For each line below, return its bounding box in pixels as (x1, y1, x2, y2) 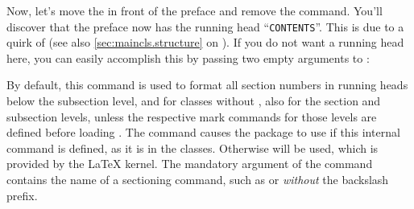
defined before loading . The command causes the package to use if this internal (6, 124, 400, 141)
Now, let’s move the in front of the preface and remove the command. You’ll (6, 2, 383, 18)
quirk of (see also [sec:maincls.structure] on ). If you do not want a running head (6, 34, 404, 51)
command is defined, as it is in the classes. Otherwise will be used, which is (6, 139, 379, 156)
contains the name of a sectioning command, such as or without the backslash (6, 171, 389, 187)
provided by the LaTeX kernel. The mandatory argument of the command (6, 155, 373, 172)
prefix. (6, 186, 38, 203)
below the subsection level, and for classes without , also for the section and (6, 92, 381, 109)
